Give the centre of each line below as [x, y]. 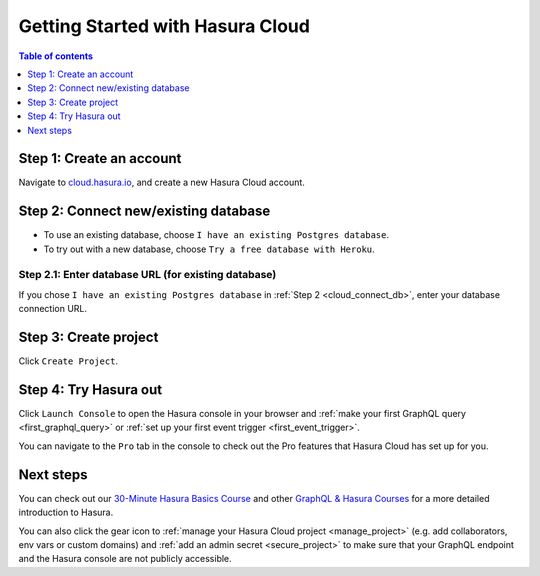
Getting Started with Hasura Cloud [164, 26]
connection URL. [53, 309]
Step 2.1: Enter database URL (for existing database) [147, 275]
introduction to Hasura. [66, 512]
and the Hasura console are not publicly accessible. [125, 559]
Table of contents [56, 56]
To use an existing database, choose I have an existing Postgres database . [216, 235]
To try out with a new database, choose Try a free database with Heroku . [209, 249]
